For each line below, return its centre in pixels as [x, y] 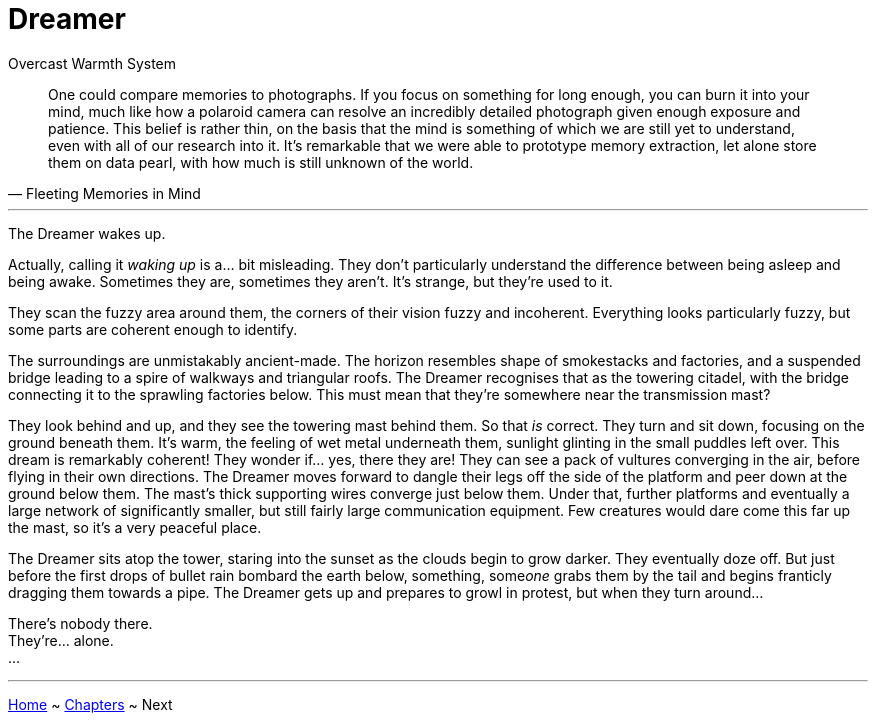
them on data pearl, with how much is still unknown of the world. [261, 162]
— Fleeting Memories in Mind [104, 193]
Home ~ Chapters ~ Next [90, 704]
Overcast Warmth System [92, 63]
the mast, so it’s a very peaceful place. [135, 527]
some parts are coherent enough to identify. [153, 329]
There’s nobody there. [80, 623]
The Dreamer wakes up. [87, 233]
